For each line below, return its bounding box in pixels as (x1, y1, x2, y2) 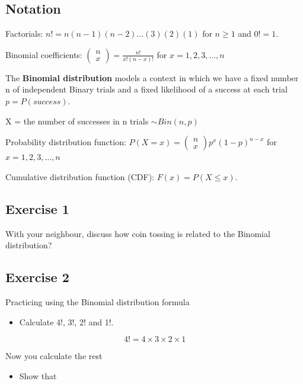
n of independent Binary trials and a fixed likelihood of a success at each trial (5, 83, 288, 95)
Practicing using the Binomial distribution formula (5, 295, 190, 308)
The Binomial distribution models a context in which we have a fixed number (5, 71, 299, 84)
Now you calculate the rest (5, 350, 103, 362)
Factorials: (5, 27, 43, 40)
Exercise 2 (5, 268, 69, 286)
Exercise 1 (5, 199, 69, 217)
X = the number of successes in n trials (5, 114, 149, 127)
